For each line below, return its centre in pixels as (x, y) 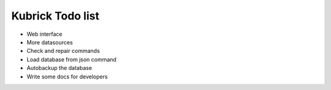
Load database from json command (71, 59)
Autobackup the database (59, 68)
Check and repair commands (63, 51)
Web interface (44, 34)
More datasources (50, 42)
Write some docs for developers (67, 77)
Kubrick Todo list (55, 16)
